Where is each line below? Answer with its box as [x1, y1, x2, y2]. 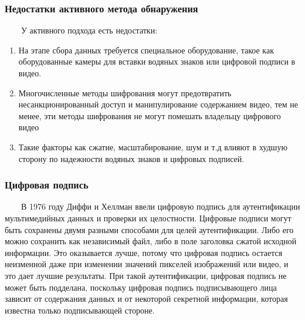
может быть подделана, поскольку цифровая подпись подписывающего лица [5, 281, 277, 293]
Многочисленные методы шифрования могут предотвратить [18, 86, 232, 99]
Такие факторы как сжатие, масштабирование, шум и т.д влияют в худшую [18, 140, 287, 153]
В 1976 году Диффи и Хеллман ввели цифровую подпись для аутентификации [21, 200, 300, 213]
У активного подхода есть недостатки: [21, 24, 158, 36]
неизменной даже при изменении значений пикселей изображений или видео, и [5, 258, 289, 270]
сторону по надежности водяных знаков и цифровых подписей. [18, 152, 245, 164]
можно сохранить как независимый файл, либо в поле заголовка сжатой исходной [5, 235, 297, 247]
